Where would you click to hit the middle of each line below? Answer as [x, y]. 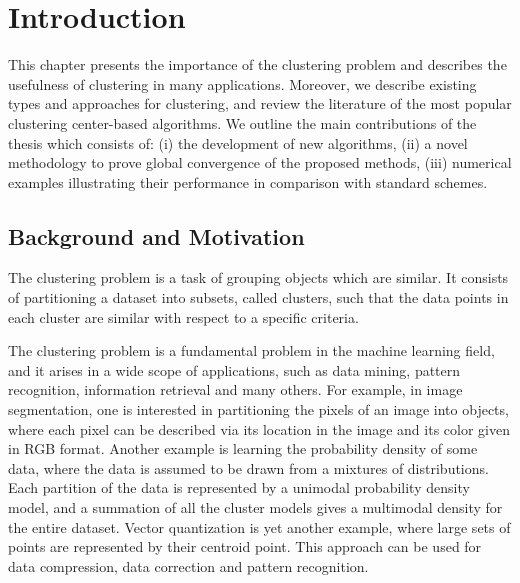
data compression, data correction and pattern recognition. [188, 565]
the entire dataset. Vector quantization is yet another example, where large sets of [259, 526]
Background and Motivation [156, 235]
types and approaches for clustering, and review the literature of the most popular [260, 103]
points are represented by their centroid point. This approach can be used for [245, 546]
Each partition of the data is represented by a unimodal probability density [239, 487]
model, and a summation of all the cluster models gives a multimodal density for [255, 507]
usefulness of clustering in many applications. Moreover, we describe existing [242, 83]
